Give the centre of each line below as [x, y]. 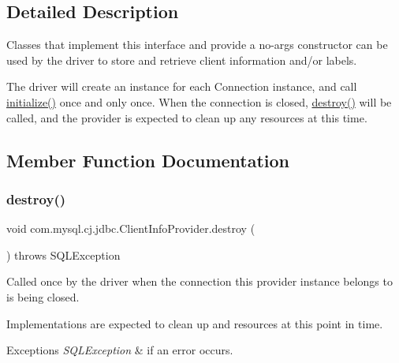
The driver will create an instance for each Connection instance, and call [182, 86]
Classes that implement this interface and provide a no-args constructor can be [197, 45]
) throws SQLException [63, 254]
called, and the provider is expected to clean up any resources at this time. [187, 117]
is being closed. [43, 296]
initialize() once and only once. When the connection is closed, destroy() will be [199, 101]
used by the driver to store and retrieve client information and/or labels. [182, 60]
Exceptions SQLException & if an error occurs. [120, 350]
